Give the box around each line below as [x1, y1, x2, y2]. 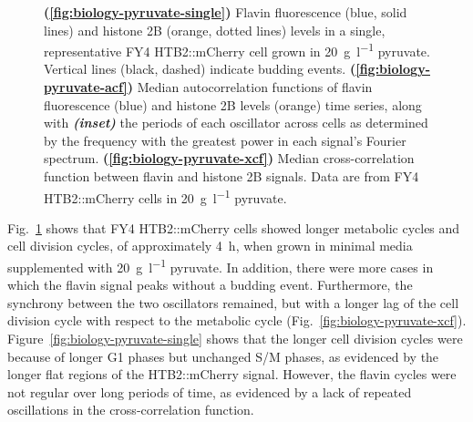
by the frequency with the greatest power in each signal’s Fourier [44, 130, 406, 149]
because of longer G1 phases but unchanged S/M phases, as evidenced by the [7, 346, 439, 365]
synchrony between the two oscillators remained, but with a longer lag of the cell [7, 293, 459, 312]
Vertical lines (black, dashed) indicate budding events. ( [44, 59, 356, 78]
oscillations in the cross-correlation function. [7, 400, 254, 419]
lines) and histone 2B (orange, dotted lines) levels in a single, [44, 20, 386, 39]
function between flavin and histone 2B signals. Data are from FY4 [44, 167, 419, 185]
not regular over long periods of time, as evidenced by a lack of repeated [7, 382, 412, 401]
